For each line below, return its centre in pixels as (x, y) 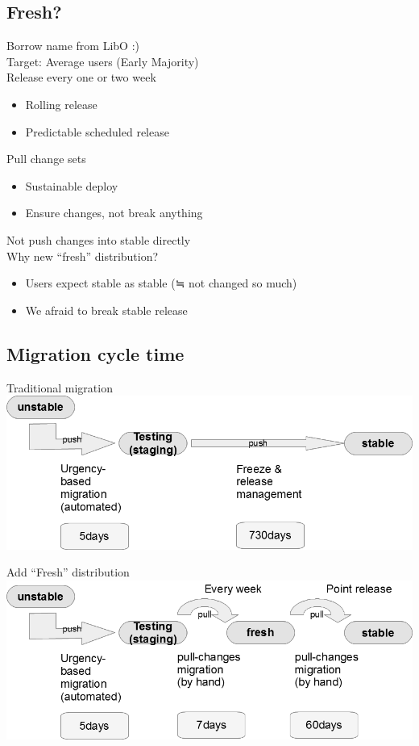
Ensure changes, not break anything (114, 213)
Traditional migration (60, 387)
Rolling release (61, 104)
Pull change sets (46, 159)
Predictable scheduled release (97, 131)
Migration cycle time (95, 353)
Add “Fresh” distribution (68, 572)
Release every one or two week (81, 77)
